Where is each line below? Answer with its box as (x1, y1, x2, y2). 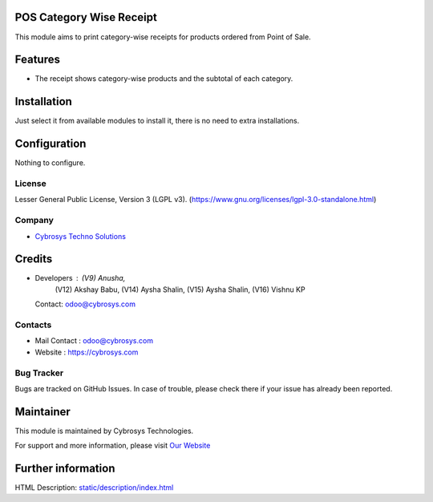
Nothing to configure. (14, 158, 86, 168)
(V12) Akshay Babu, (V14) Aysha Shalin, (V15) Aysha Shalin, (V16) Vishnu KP (55, 285, 306, 294)
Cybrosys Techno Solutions (34, 231, 126, 241)
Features (14, 53, 60, 67)
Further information (14, 461, 115, 475)
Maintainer (14, 405, 71, 419)
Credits (14, 253, 53, 266)
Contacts (14, 319, 52, 330)
